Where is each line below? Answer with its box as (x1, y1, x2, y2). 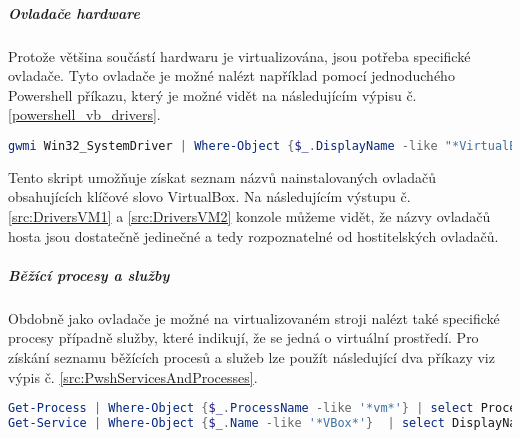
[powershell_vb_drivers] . (8, 104, 161, 125)
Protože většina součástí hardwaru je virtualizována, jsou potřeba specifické (8, 45, 471, 66)
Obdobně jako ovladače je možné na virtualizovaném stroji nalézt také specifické (8, 307, 500, 328)
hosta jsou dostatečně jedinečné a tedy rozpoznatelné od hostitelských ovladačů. (8, 225, 499, 246)
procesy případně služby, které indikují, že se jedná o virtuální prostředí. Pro (8, 327, 479, 348)
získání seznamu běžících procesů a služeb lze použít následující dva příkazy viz (8, 346, 495, 367)
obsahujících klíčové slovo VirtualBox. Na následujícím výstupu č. (8, 186, 411, 207)
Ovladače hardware (8, 2, 140, 23)
